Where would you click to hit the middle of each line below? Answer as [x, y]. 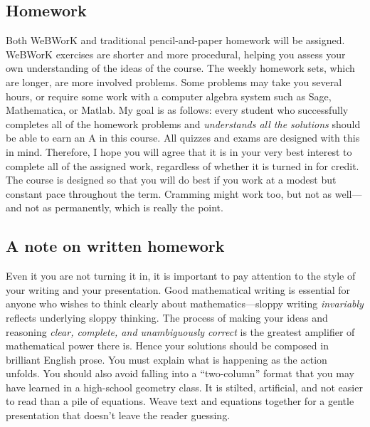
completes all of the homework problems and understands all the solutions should [183, 123]
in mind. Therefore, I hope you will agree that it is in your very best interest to [179, 151]
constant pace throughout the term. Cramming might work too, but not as [169, 193]
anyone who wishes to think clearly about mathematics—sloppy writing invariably [185, 304]
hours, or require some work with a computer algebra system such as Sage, [169, 96]
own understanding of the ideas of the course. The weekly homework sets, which [180, 68]
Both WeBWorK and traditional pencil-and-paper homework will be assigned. [175, 40]
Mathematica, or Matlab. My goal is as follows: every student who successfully [177, 110]
